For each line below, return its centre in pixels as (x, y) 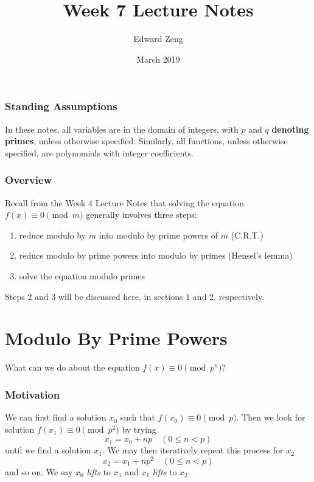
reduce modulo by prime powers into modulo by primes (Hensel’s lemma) (156, 255)
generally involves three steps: (141, 215)
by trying (139, 429)
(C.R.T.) (247, 235)
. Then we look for (271, 417)
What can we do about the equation (72, 367)
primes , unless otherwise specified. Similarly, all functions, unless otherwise (146, 141)
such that (138, 417)
